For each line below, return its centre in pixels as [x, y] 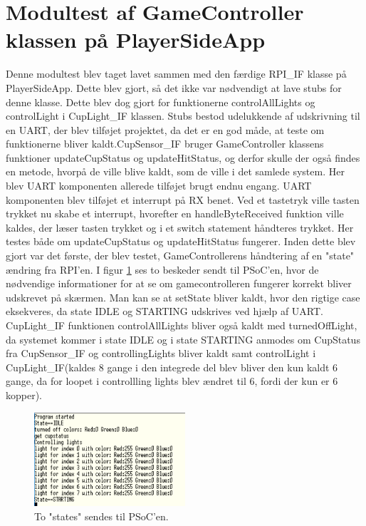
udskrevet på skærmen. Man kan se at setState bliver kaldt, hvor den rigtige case [183, 297]
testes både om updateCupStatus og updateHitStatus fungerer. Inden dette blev [181, 241]
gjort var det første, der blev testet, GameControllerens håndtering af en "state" [180, 256]
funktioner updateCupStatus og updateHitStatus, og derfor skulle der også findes [183, 157]
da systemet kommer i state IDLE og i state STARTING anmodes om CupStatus [183, 339]
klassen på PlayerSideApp [136, 40]
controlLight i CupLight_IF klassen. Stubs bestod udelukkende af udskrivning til [183, 116]
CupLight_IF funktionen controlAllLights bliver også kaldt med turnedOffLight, [182, 325]
